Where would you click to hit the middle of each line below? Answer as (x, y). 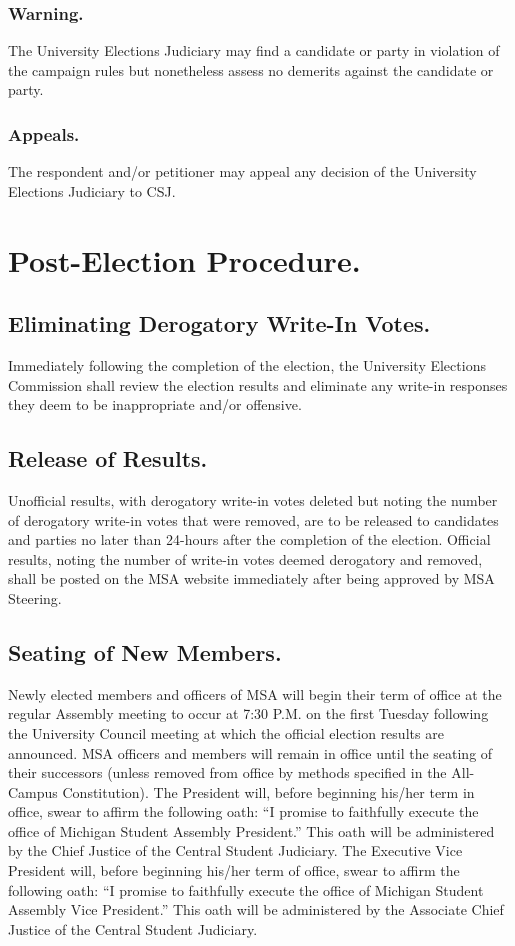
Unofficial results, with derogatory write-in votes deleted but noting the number (253, 499)
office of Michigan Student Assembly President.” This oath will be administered (251, 830)
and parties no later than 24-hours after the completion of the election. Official (249, 539)
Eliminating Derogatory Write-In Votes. (219, 323)
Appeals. (44, 133)
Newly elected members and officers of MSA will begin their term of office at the (255, 693)
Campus (33, 791)
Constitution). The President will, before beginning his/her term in (268, 791)
